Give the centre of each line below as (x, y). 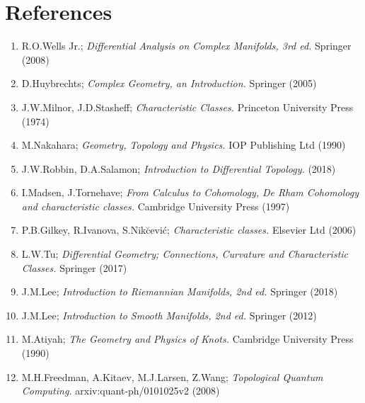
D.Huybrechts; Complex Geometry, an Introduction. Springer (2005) (169, 83)
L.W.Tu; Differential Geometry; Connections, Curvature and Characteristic (185, 254)
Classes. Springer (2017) (74, 267)
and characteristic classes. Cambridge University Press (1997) (156, 206)
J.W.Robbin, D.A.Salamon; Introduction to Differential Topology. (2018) (179, 168)
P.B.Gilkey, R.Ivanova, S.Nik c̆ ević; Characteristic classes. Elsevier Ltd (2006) (189, 230)
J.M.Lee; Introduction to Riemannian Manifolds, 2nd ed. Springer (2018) (180, 291)
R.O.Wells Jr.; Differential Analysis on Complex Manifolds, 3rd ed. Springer (186, 46)
